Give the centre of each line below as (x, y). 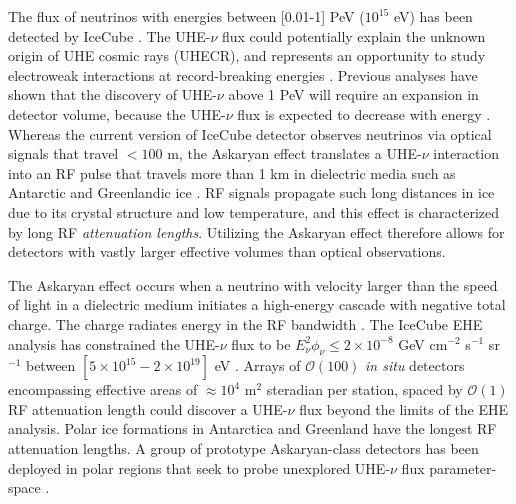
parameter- (463, 467)
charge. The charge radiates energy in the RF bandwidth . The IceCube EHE (245, 323)
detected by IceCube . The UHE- (109, 35)
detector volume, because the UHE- (117, 113)
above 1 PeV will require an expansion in (353, 94)
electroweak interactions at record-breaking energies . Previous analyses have (243, 74)
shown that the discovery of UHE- (112, 94)
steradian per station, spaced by (364, 389)
